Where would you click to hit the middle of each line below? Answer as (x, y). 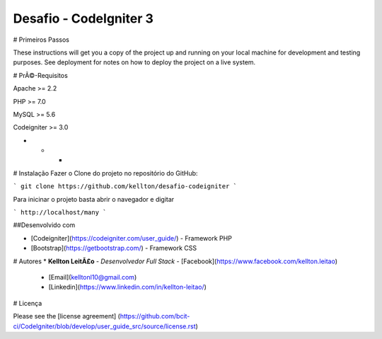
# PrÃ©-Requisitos (41, 75)
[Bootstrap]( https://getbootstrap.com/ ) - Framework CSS (114, 248)
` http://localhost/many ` (60, 213)
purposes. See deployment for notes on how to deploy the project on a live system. (134, 62)
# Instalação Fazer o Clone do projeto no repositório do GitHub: (105, 173)
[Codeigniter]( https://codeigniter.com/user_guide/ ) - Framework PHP (132, 238)
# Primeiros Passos (41, 40)
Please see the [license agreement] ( (66, 316)
